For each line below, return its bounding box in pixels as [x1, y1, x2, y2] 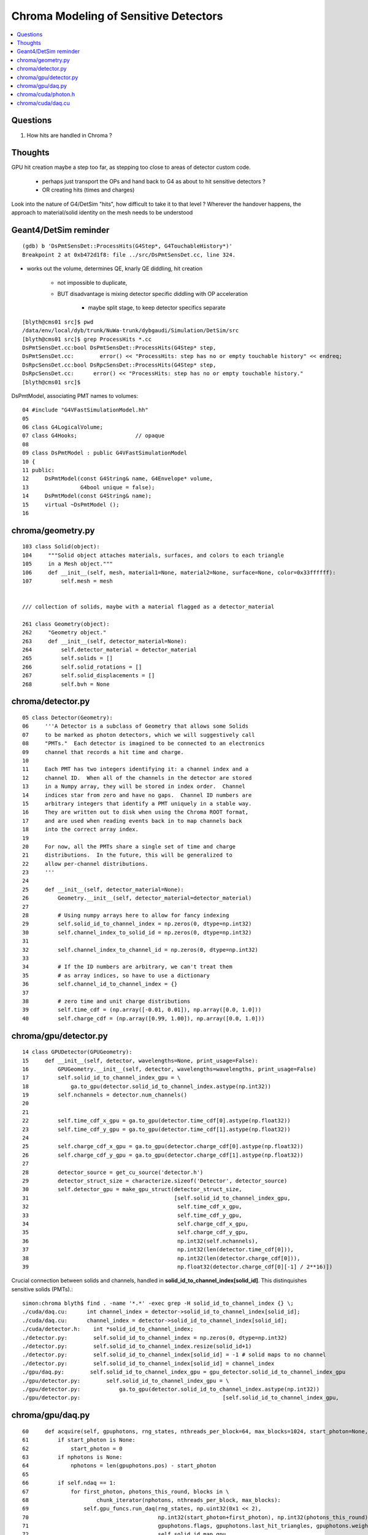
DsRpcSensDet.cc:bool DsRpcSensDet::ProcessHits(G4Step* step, [22, 361, 217, 368]
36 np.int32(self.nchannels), [22, 1237, 259, 1245]
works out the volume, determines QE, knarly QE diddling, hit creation [26, 265, 203, 273]
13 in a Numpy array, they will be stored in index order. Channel [22, 783, 245, 790]
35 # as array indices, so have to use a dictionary [22, 972, 210, 979]
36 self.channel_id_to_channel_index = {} [22, 981, 178, 988]
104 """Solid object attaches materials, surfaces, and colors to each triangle [22, 551, 285, 559]
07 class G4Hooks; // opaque [22, 432, 165, 439]
